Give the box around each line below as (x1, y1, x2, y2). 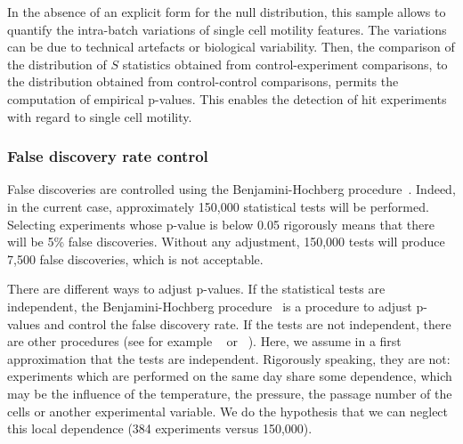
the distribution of (7, 54, 107, 73)
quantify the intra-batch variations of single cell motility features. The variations (7, 20, 447, 38)
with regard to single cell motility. (7, 107, 192, 125)
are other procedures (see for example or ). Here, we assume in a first (7, 332, 402, 351)
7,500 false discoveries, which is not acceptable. (7, 249, 264, 268)
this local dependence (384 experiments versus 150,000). (7, 419, 313, 438)
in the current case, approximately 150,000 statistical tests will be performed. (7, 197, 429, 215)
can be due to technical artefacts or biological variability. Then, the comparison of (7, 37, 455, 56)
